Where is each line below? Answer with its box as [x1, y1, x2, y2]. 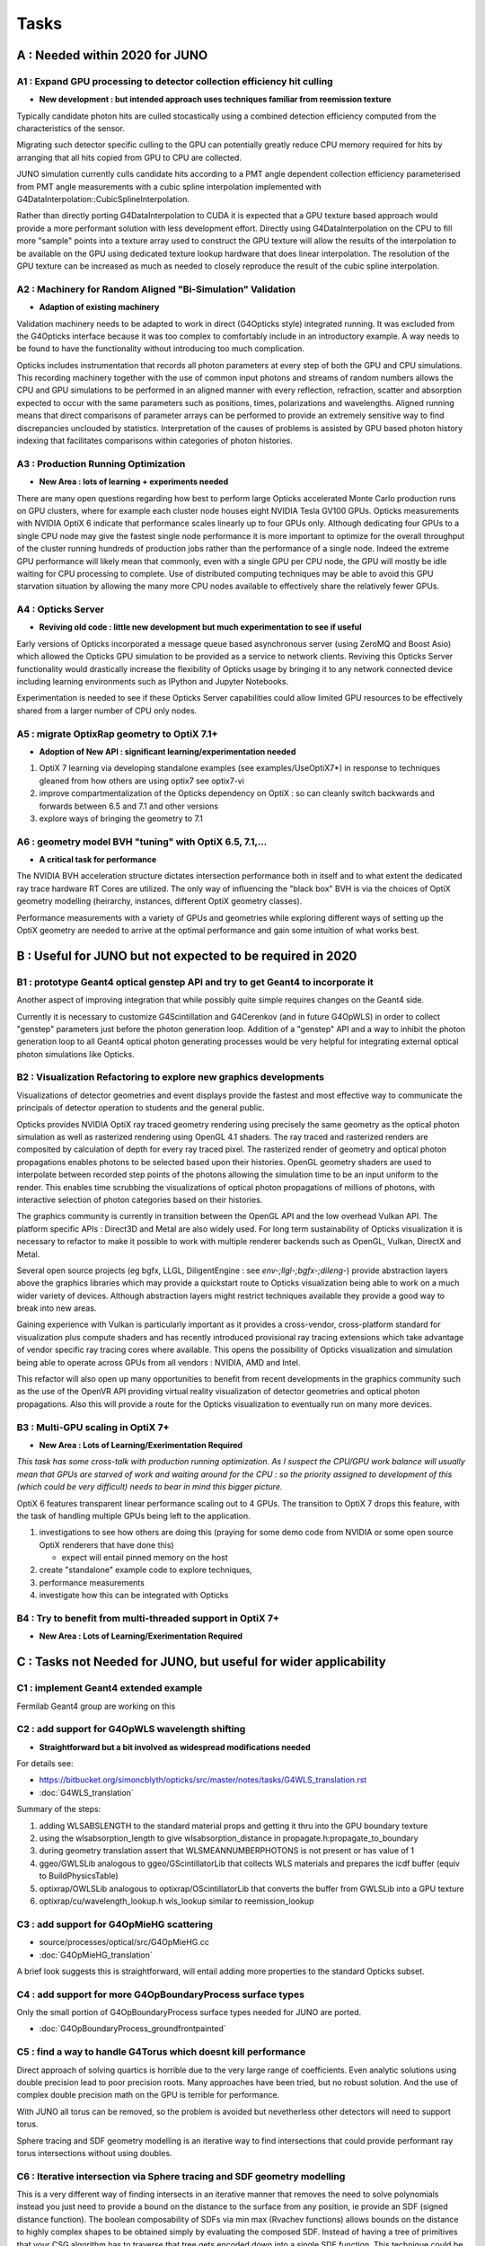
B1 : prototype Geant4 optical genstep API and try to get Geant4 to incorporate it [16, 976, 375, 988]
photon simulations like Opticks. [16, 1048, 135, 1059]
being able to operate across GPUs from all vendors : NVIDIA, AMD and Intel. [16, 1357, 301, 1367]
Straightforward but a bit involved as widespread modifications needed [39, 1741, 311, 1752]
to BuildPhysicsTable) [39, 1870, 119, 1881]
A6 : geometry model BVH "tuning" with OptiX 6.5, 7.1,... [16, 836, 268, 848]
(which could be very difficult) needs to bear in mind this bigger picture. [16, 1481, 283, 1492]
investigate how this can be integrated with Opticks [39, 1590, 229, 1601]
